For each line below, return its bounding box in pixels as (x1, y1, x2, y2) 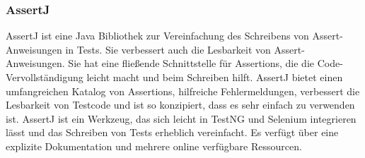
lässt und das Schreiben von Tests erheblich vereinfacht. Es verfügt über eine (6, 125, 339, 140)
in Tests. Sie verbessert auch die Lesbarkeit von (65, 42, 271, 56)
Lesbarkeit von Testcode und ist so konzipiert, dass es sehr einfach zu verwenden (6, 97, 355, 112)
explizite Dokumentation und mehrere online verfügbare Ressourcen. (6, 138, 302, 153)
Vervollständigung (6, 70, 83, 84)
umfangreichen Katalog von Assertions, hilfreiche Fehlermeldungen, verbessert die (6, 83, 360, 98)
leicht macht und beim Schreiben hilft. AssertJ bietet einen (86, 70, 343, 84)
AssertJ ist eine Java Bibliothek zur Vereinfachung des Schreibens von (6, 28, 309, 43)
